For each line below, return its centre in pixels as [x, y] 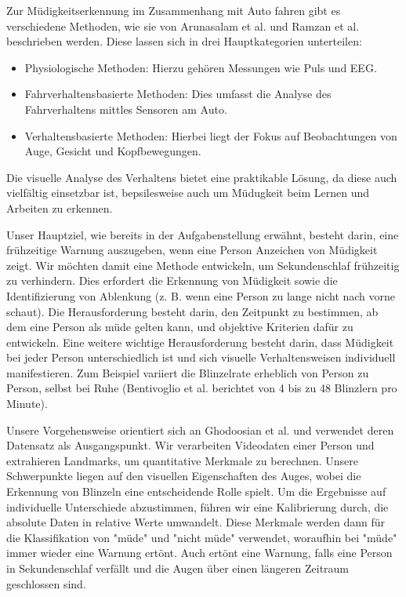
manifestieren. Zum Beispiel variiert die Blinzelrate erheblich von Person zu [188, 372]
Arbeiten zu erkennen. [60, 207]
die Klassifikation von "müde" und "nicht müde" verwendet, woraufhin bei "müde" [202, 537]
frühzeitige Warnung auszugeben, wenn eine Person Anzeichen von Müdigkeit [192, 250]
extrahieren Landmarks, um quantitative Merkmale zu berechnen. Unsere [182, 460]
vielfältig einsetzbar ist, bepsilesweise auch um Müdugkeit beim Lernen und [188, 193]
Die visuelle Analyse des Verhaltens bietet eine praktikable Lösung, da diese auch [202, 177]
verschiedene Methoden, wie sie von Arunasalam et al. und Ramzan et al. [183, 25]
